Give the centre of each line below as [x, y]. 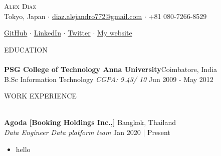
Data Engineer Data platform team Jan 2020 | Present [87, 132]
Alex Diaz [20, 6]
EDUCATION [26, 49]
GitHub [16, 33]
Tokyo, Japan [25, 16]
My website [115, 33]
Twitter [79, 33]
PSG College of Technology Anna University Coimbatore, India [110, 69]
